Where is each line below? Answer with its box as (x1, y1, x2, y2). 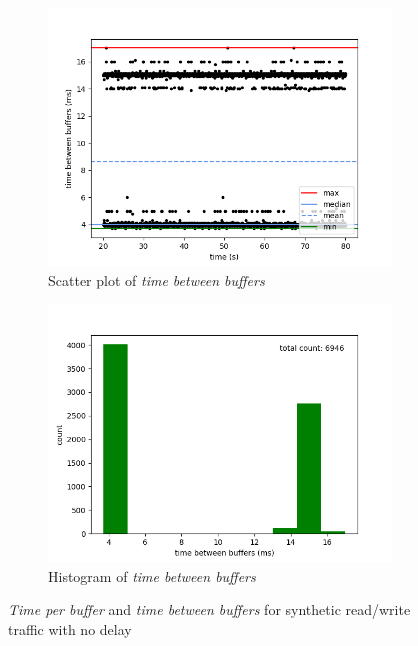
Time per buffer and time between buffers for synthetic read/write (8, 599, 411, 620)
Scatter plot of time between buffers (48, 269, 265, 290)
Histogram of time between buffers (48, 565, 256, 586)
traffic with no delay (8, 618, 132, 639)
